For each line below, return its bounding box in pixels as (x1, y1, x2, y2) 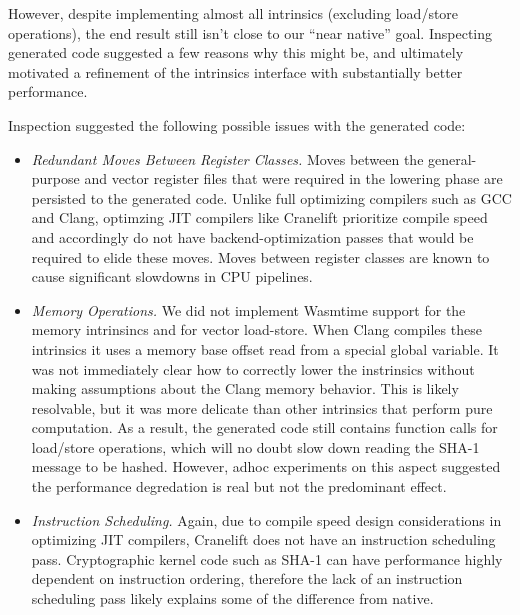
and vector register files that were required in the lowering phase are (84, 168, 503, 189)
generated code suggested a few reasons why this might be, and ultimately (8, 42, 464, 63)
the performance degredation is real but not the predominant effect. (31, 476, 447, 497)
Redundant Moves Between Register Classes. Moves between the (31, 148, 424, 169)
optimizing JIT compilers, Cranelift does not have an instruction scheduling (31, 529, 496, 550)
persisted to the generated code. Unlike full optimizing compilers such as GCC (31, 187, 512, 208)
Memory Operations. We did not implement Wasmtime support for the (31, 299, 466, 320)
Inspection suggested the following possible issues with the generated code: (8, 114, 466, 135)
